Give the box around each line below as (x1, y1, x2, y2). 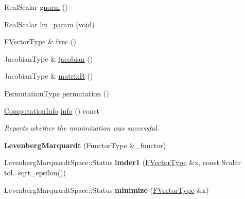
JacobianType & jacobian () (4, 53, 93, 64)
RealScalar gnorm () (4, 2, 68, 12)
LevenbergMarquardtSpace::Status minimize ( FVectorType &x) (4, 184, 209, 195)
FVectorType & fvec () (4, 36, 76, 47)
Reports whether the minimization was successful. (4, 122, 160, 133)
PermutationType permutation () (4, 87, 109, 98)
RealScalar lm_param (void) (4, 19, 95, 29)
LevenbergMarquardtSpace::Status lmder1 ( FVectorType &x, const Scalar (4, 157, 241, 168)
